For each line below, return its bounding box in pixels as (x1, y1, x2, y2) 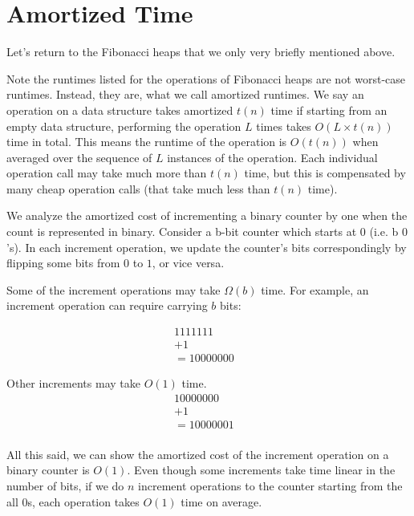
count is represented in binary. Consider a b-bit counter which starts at (6, 223, 357, 240)
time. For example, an (261, 281, 369, 298)
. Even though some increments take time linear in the (127, 461, 396, 478)
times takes (256, 117, 311, 134)
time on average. (181, 493, 262, 510)
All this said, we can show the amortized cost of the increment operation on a (6, 445, 389, 462)
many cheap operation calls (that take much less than (6, 180, 270, 197)
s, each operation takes (27, 493, 140, 510)
